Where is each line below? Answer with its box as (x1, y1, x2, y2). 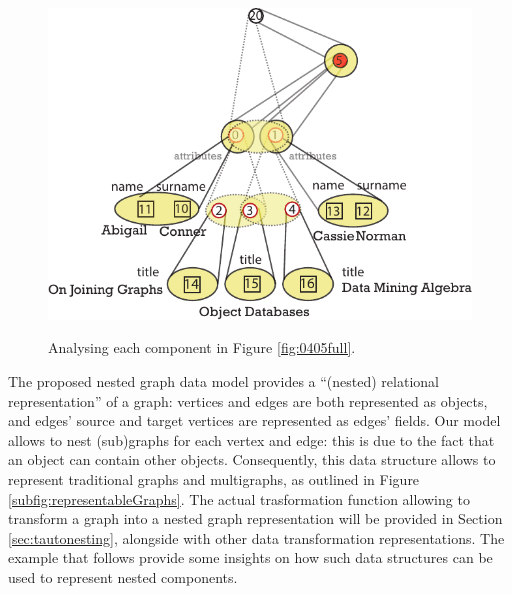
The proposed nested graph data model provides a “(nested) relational (8, 370, 439, 391)
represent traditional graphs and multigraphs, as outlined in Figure (8, 468, 420, 489)
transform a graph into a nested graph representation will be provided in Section (8, 508, 503, 529)
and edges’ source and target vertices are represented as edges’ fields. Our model (8, 410, 501, 431)
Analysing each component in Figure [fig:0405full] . (48, 337, 356, 358)
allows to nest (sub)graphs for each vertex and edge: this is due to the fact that (8, 429, 495, 450)
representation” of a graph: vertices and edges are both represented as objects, (8, 390, 488, 411)
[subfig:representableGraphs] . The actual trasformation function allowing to (8, 488, 470, 509)
